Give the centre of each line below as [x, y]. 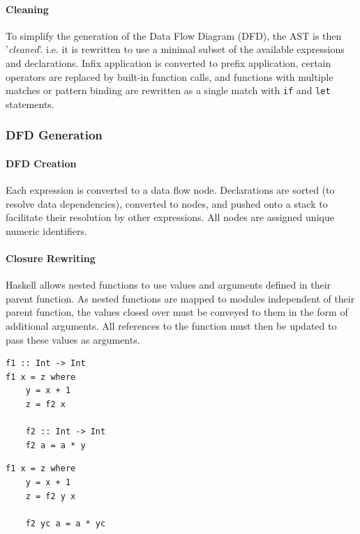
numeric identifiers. [46, 230]
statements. [30, 104]
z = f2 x [45, 404]
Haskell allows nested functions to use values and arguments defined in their [168, 285]
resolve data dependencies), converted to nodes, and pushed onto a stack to [167, 203]
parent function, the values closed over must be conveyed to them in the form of [177, 312]
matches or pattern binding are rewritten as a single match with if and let [168, 90]
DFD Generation [54, 135]
